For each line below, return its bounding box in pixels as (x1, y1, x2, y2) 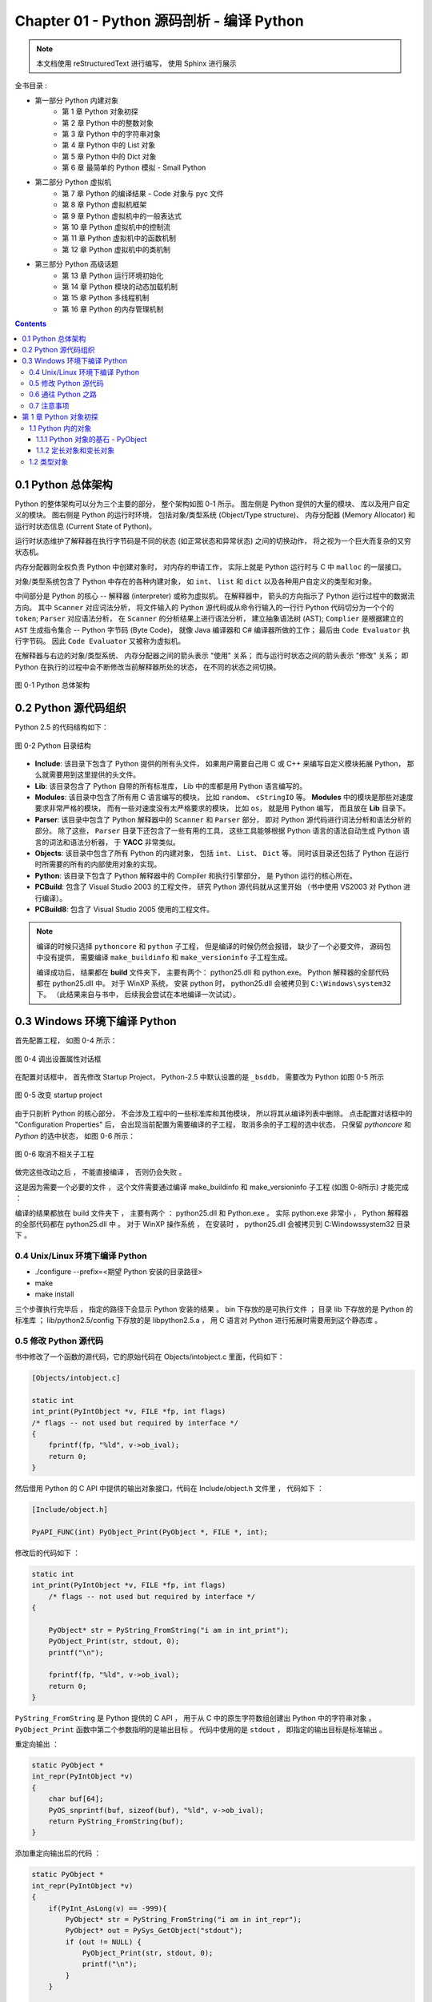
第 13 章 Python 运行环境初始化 (62, 271, 164, 280)
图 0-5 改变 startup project (14, 1090, 103, 1100)
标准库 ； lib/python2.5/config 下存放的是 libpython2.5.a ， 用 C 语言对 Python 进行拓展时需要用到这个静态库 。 (14, 1316, 382, 1325)
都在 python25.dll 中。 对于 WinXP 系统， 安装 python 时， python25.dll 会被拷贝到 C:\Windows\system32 (36, 978, 391, 988)
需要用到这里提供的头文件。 (48, 770, 140, 780)
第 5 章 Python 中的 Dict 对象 (62, 151, 157, 161)
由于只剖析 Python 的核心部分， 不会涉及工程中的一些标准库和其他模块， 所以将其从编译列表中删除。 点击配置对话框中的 (14, 1108, 413, 1118)
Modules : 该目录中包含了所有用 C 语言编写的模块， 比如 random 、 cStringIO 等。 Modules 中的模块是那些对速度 (34, 793, 414, 802)
